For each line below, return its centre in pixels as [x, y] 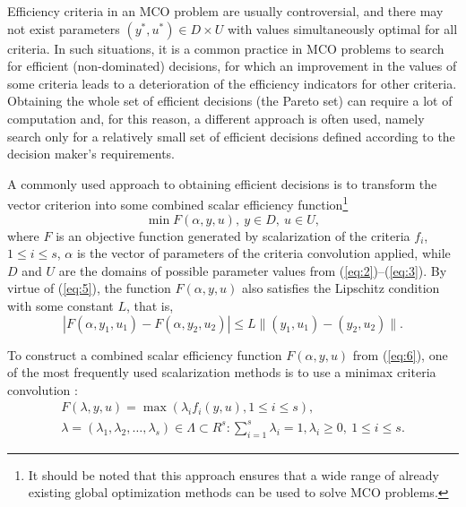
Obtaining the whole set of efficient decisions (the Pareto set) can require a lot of [230, 101]
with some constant [60, 305]
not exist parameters [64, 28]
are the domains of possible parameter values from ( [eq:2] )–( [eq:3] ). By [253, 270]
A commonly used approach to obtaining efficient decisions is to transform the [222, 183]
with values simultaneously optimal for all [342, 28]
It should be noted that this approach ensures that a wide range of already [234, 474]
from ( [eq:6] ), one [400, 354]
